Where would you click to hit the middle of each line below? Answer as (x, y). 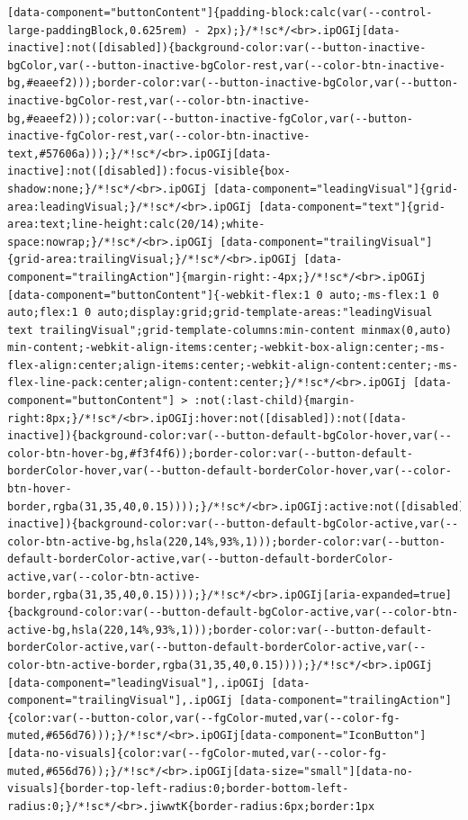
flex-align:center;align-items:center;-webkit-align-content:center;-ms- (233, 365)
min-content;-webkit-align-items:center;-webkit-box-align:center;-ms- (226, 348)
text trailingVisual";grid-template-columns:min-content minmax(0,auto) (229, 330)
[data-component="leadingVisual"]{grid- (336, 189)
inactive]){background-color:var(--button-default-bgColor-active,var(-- (233, 524)
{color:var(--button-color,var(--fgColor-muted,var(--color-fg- (204, 718)
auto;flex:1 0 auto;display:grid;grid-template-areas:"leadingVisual (220, 313)
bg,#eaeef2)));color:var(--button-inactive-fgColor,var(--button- (211, 118)
